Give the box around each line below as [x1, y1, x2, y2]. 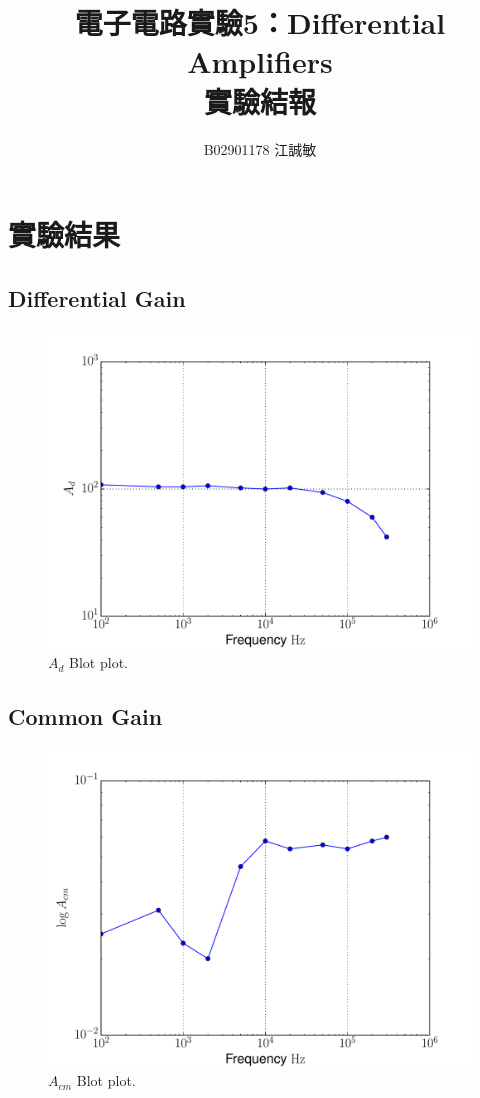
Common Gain [8, 701, 163, 732]
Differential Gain [8, 282, 186, 313]
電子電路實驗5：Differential [74, 2, 446, 43]
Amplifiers [187, 41, 333, 82]
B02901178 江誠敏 [203, 138, 317, 159]
